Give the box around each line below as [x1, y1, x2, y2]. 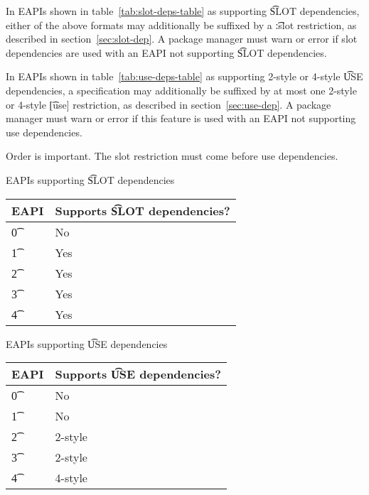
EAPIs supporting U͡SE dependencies [6, 336, 168, 351]
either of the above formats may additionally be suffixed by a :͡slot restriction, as [6, 17, 357, 32]
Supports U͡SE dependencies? [55, 366, 221, 383]
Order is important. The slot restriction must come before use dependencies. [6, 148, 338, 163]
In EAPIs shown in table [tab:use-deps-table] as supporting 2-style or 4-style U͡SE [6, 69, 363, 84]
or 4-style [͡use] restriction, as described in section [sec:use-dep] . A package [6, 97, 331, 111]
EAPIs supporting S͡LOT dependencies [6, 172, 175, 187]
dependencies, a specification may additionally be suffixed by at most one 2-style [6, 82, 357, 97]
